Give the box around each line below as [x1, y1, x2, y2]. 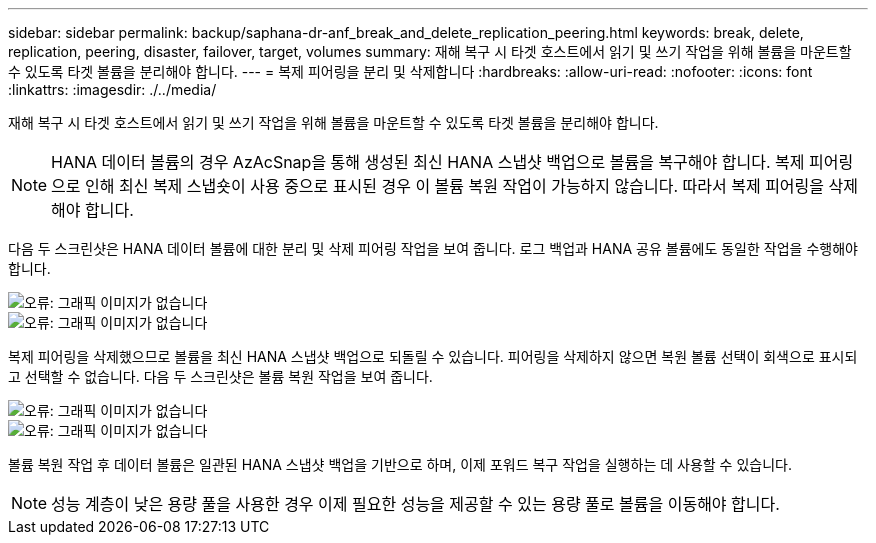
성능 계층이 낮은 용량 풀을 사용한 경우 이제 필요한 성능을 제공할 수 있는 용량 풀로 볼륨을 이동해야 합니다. [51, 494, 780, 514]
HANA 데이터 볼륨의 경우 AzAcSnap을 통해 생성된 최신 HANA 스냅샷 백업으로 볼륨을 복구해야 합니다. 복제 [51, 152, 805, 172]
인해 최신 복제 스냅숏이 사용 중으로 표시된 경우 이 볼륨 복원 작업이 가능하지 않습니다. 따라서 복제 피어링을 [85, 176, 825, 196]
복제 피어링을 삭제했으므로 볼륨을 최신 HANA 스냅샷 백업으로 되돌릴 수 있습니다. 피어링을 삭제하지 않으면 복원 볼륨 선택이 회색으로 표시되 [8, 348, 858, 365]
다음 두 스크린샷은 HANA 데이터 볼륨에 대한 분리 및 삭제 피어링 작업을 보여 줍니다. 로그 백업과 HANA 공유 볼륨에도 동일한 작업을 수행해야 [8, 240, 858, 257]
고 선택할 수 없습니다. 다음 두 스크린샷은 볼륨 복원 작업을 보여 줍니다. [8, 368, 433, 385]
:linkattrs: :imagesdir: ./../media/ [8, 81, 217, 98]
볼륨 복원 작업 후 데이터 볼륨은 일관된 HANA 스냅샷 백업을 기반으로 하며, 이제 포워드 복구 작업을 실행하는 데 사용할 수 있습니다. [8, 456, 792, 473]
